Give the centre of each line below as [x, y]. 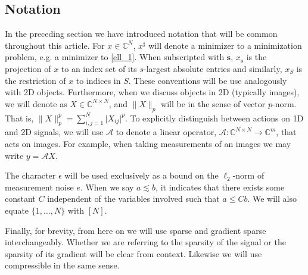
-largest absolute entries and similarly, [213, 68]
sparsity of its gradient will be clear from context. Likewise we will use [133, 253]
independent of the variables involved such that [133, 199]
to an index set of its [99, 68]
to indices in [98, 80]
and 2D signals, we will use [54, 132]
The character [30, 175]
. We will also [272, 199]
